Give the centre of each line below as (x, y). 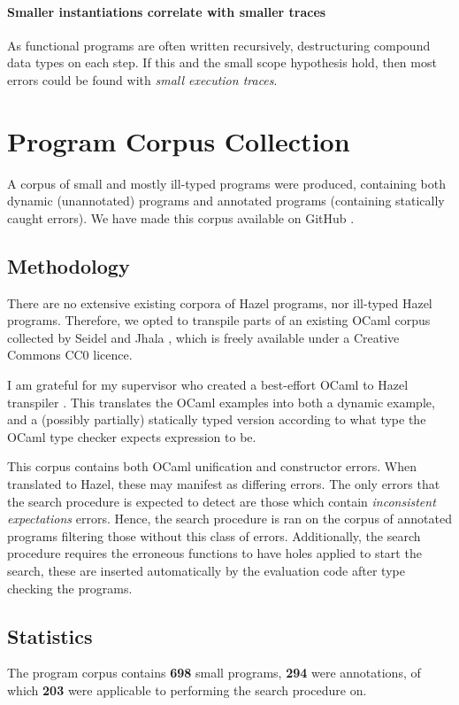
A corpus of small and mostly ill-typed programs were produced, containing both (226, 183)
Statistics (50, 635)
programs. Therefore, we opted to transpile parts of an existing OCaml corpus (219, 320)
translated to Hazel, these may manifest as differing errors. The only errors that (224, 484)
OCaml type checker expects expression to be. (132, 436)
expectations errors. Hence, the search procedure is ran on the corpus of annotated (229, 519)
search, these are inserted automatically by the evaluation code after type (206, 570)
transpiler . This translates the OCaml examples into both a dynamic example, (221, 402)
